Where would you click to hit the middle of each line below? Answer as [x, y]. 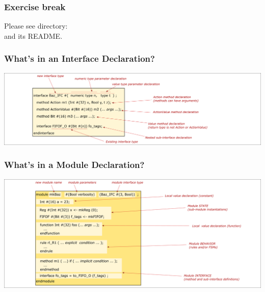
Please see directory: [36, 26]
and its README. [33, 35]
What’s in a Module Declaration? [74, 165]
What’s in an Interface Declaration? [79, 58]
